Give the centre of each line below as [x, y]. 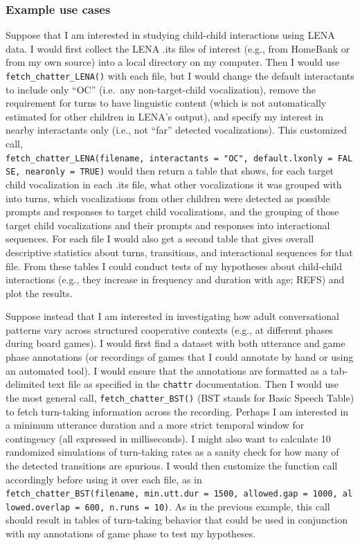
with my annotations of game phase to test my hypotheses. [131, 534]
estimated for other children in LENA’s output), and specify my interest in [164, 116]
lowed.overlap [38, 507]
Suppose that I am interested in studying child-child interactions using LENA [170, 35]
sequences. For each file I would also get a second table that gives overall [160, 239]
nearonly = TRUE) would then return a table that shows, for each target [180, 171]
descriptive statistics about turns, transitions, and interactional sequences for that [179, 252]
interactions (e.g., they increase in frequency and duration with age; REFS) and [175, 279]
